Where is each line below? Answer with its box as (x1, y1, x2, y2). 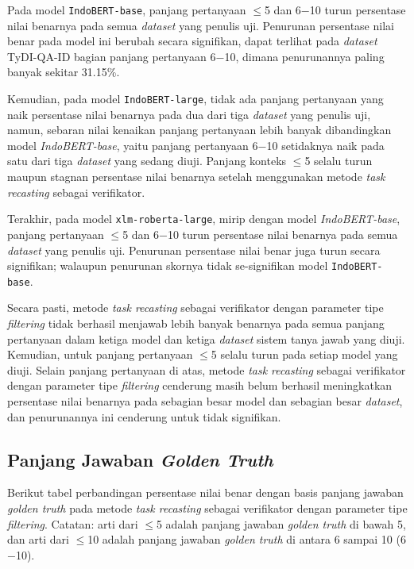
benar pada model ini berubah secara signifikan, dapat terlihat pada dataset (7, 33, 377, 49)
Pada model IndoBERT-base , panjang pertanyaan (7, 2, 246, 17)
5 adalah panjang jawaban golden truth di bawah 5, (156, 515, 406, 532)
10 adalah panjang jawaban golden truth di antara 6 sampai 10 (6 (87, 531, 406, 548)
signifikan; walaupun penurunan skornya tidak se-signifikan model (7, 257, 328, 274)
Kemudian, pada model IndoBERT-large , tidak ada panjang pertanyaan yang (7, 90, 384, 107)
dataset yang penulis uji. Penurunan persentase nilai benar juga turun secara (7, 241, 381, 258)
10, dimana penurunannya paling (224, 48, 385, 64)
